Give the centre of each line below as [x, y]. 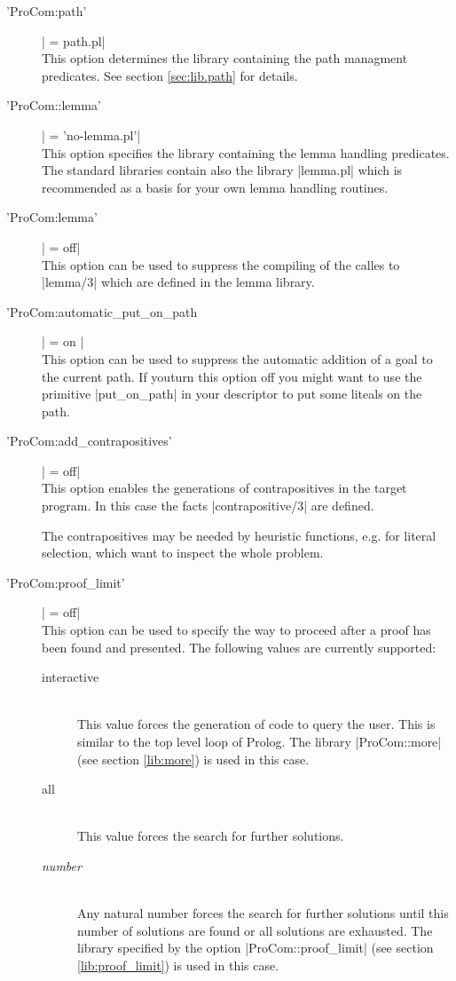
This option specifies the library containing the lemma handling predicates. [246, 152]
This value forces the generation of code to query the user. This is [256, 724]
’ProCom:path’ [47, 11]
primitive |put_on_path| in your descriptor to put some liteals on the [232, 394]
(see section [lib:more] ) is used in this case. [193, 759]
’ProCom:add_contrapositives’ [89, 441]
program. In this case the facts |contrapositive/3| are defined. [208, 506]
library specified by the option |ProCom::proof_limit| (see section [256, 948]
